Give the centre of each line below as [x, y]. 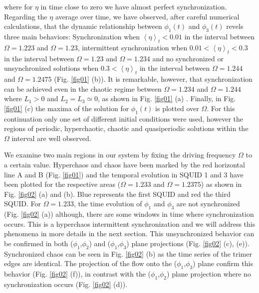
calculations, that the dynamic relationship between [83, 26]
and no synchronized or [188, 58]
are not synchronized [208, 204]
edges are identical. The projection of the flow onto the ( [91, 263]
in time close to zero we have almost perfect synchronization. [134, 6]
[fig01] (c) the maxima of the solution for [67, 108]
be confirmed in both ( [39, 243]
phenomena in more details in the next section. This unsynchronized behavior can [129, 233]
